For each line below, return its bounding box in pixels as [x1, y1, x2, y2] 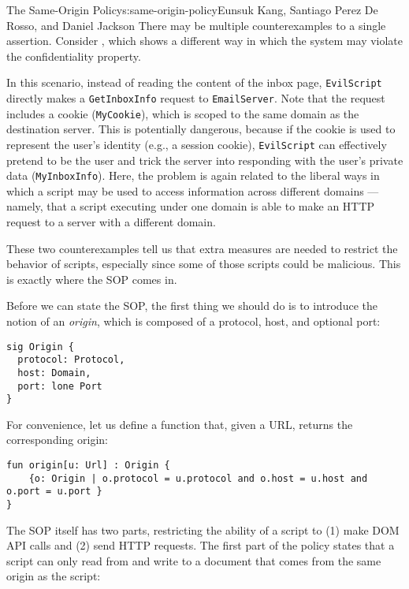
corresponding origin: [6, 431, 108, 448]
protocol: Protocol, [17, 354, 125, 366]
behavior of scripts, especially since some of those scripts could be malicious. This [6, 255, 401, 272]
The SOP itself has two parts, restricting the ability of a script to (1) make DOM [6, 521, 400, 538]
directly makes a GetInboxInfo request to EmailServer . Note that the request [6, 90, 385, 106]
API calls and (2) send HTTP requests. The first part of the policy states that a [6, 537, 395, 554]
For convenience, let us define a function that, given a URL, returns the [6, 416, 353, 432]
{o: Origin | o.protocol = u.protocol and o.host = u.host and [28, 472, 368, 484]
